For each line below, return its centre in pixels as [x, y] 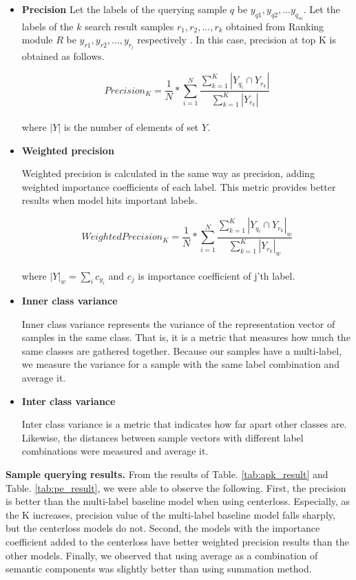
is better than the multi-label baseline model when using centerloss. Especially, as [178, 501]
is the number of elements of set [131, 127]
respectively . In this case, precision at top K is [237, 40]
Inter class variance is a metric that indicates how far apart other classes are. [184, 424]
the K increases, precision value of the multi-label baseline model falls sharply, [170, 514]
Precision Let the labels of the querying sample [124, 9]
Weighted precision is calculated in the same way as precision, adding [168, 173]
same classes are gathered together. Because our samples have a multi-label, [182, 350]
